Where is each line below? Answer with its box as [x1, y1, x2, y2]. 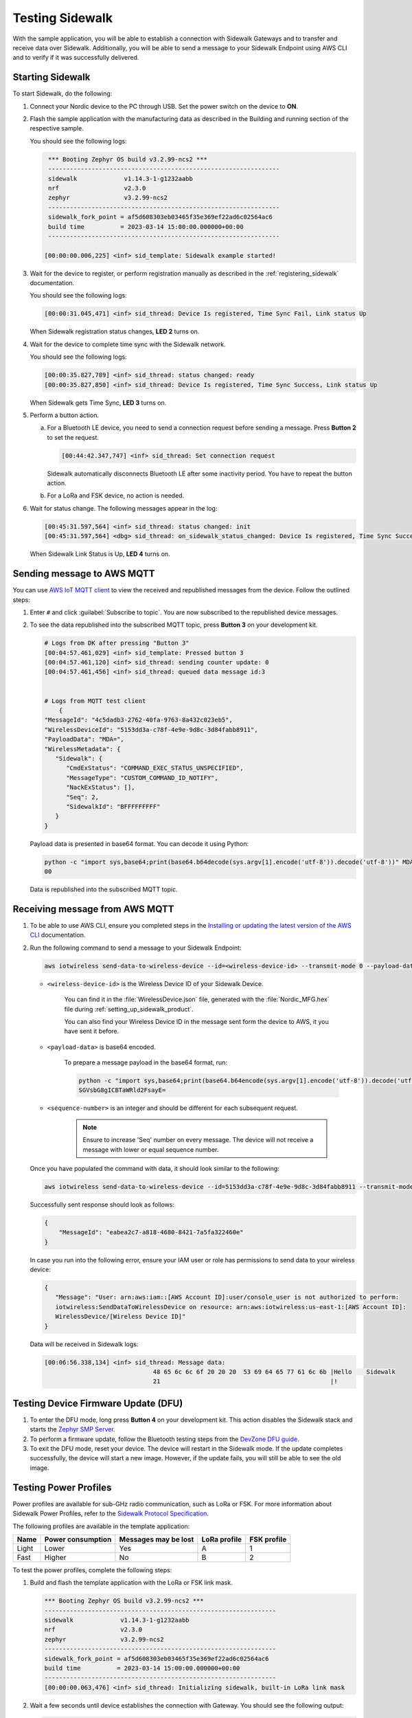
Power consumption [44, 1535, 112, 1544]
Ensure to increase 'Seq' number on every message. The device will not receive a [82, 1136, 314, 1144]
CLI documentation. [30, 931, 86, 939]
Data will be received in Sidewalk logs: [30, 1340, 139, 1348]
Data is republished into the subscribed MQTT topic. [30, 885, 178, 893]
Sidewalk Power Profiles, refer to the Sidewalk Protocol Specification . [12, 1509, 209, 1518]
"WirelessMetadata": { [44, 745, 121, 752]
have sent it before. [64, 1027, 119, 1036]
